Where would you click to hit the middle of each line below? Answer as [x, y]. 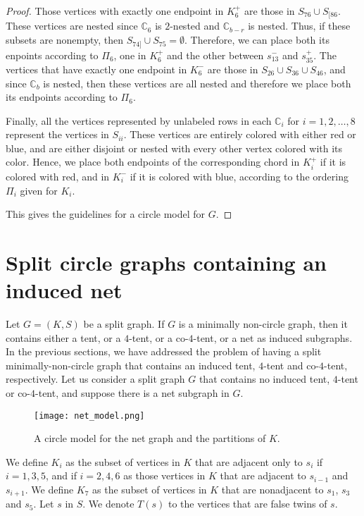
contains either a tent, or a [63, 337]
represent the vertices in [57, 134]
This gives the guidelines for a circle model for [106, 214]
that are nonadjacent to [272, 489]
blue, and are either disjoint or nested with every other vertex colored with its [174, 148]
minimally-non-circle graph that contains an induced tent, [131, 365]
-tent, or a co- [159, 337]
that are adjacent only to [249, 461]
